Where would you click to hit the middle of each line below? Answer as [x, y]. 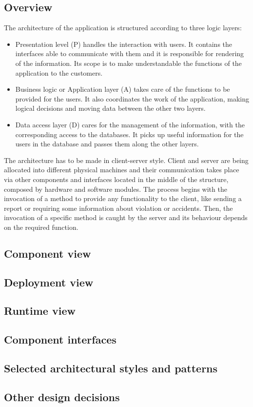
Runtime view [40, 311]
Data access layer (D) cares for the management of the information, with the [130, 124]
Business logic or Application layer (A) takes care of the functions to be [123, 89]
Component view [48, 253]
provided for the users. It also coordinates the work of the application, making [132, 98]
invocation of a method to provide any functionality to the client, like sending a [123, 198]
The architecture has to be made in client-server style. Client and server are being [126, 160]
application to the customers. [59, 72]
